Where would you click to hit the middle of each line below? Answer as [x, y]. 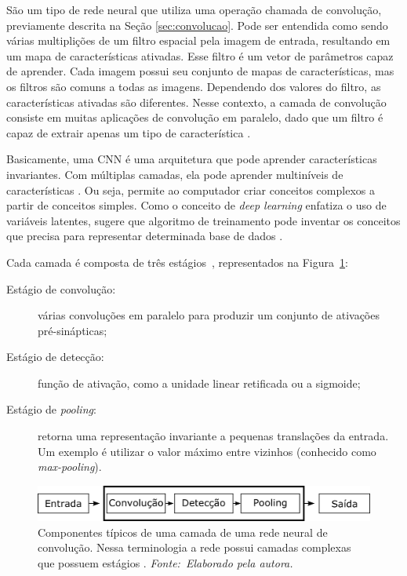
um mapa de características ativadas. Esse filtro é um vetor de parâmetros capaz [200, 55]
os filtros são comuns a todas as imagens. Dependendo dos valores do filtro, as [194, 86]
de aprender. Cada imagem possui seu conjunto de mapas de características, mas [200, 71]
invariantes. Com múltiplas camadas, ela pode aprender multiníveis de [175, 174]
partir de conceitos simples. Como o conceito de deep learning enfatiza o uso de [196, 205]
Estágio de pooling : [51, 409]
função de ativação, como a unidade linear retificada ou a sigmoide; [199, 383]
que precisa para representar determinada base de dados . [145, 236]
